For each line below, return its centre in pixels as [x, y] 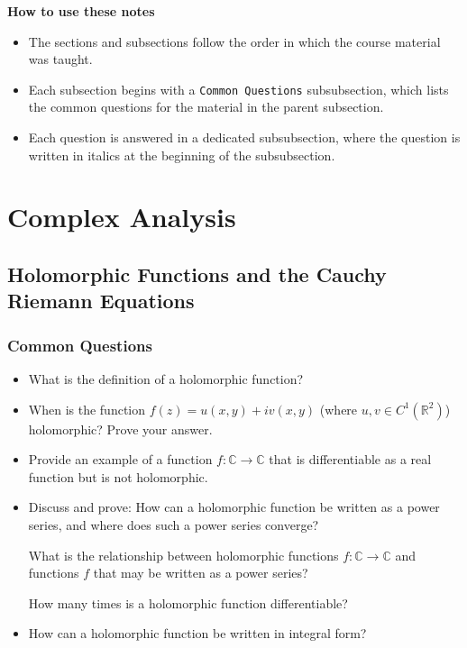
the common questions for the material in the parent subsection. [206, 107]
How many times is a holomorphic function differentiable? [188, 602]
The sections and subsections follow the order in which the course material [234, 41]
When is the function [87, 409]
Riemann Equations [101, 301]
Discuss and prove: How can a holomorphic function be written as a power [234, 507]
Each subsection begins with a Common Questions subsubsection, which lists [238, 89]
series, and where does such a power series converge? [174, 524]
